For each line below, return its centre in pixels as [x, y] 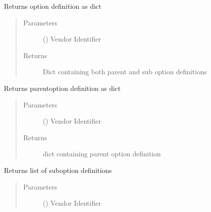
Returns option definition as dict [53, 6]
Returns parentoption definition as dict [62, 88]
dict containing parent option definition [102, 154]
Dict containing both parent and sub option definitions [125, 72]
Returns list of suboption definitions [58, 170]
